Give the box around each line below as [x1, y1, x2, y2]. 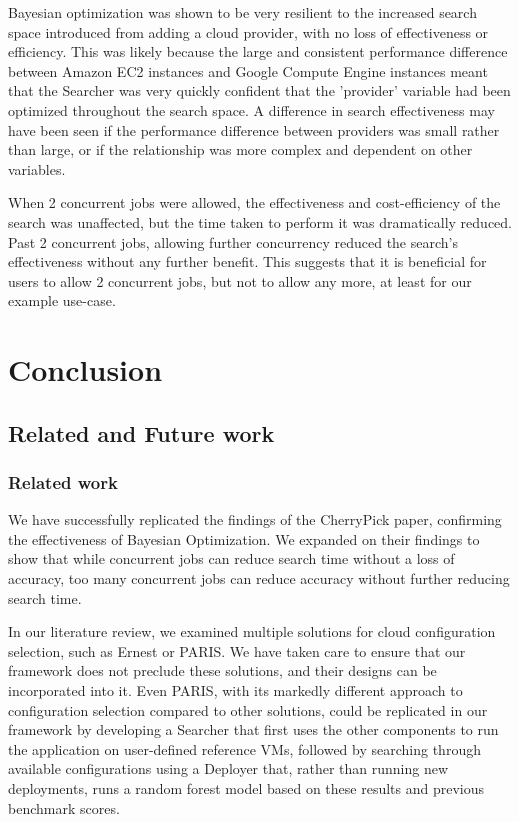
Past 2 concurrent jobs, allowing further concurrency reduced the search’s [8, 231, 458, 252]
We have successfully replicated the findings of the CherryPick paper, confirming [8, 509, 502, 530]
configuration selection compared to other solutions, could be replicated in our [8, 699, 488, 720]
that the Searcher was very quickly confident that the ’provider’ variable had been [8, 80, 511, 101]
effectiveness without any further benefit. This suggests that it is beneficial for [8, 251, 487, 272]
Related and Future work [8, 417, 275, 448]
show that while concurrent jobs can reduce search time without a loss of [8, 548, 455, 569]
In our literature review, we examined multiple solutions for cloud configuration [8, 621, 496, 642]
